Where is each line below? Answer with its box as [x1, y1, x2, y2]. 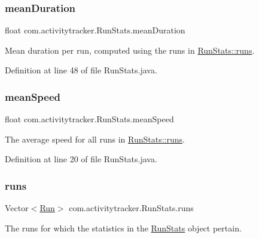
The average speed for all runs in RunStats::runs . [5, 132, 185, 145]
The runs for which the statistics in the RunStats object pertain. [5, 221, 242, 234]
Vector [5, 202, 29, 214]
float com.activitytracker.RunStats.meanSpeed [5, 113, 174, 125]
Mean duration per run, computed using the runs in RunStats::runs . [5, 44, 255, 56]
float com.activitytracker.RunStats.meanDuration [5, 24, 185, 36]
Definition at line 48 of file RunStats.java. [5, 64, 157, 76]
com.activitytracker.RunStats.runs [69, 202, 194, 214]
